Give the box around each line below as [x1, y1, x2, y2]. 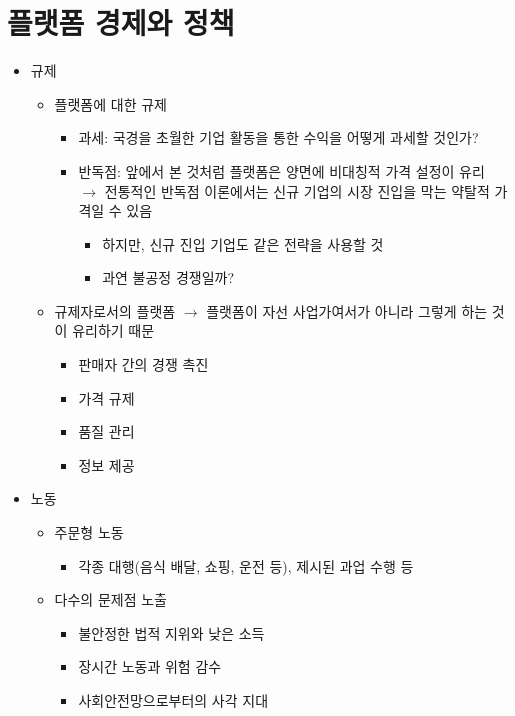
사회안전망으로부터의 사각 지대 [78, 690, 269, 710]
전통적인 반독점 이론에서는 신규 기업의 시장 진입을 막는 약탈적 [104, 180, 490, 201]
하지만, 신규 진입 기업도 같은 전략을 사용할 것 [102, 233, 384, 254]
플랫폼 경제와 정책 [7, 2, 235, 43]
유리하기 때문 [72, 320, 155, 341]
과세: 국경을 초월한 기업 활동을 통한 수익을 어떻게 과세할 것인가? [78, 127, 479, 148]
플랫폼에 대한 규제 [54, 93, 167, 114]
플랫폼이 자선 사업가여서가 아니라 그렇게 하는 [206, 300, 488, 321]
